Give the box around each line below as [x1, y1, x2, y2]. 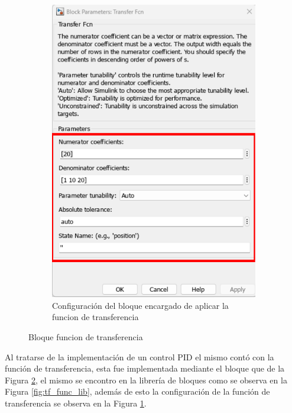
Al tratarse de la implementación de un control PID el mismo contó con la [5, 350, 274, 363]
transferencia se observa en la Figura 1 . [5, 397, 147, 409]
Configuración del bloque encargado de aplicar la [52, 299, 229, 311]
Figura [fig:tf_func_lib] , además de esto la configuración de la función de [5, 385, 270, 398]
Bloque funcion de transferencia [28, 331, 143, 343]
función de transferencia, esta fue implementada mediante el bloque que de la [5, 362, 285, 375]
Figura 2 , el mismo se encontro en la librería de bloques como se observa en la [5, 373, 287, 386]
